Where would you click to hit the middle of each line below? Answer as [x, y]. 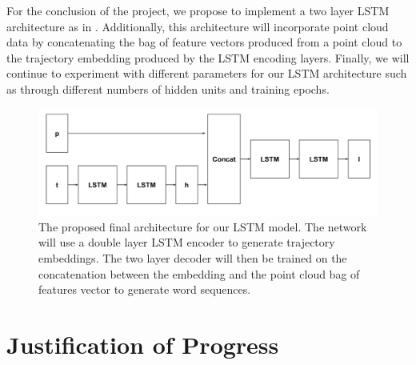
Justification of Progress [143, 345]
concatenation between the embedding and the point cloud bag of [199, 273]
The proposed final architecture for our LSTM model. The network [203, 226]
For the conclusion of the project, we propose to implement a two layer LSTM [198, 10]
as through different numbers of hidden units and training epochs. [168, 88]
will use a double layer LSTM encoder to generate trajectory [187, 242]
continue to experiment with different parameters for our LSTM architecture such [207, 73]
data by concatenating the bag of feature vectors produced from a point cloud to [204, 42]
